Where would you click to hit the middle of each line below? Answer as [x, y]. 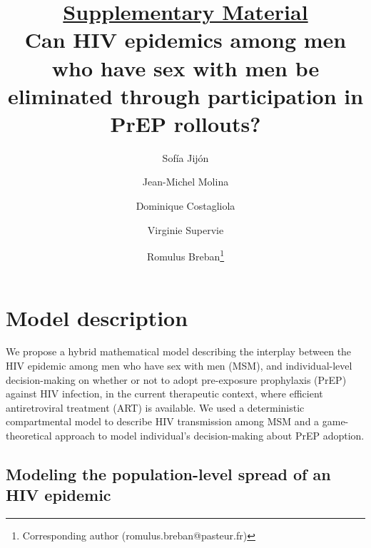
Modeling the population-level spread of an [168, 473]
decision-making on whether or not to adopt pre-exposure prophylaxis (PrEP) [176, 379]
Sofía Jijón [185, 157]
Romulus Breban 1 [185, 255]
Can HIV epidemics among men [185, 40]
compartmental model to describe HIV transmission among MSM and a [163, 421]
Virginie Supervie [185, 229]
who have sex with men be [185, 67]
